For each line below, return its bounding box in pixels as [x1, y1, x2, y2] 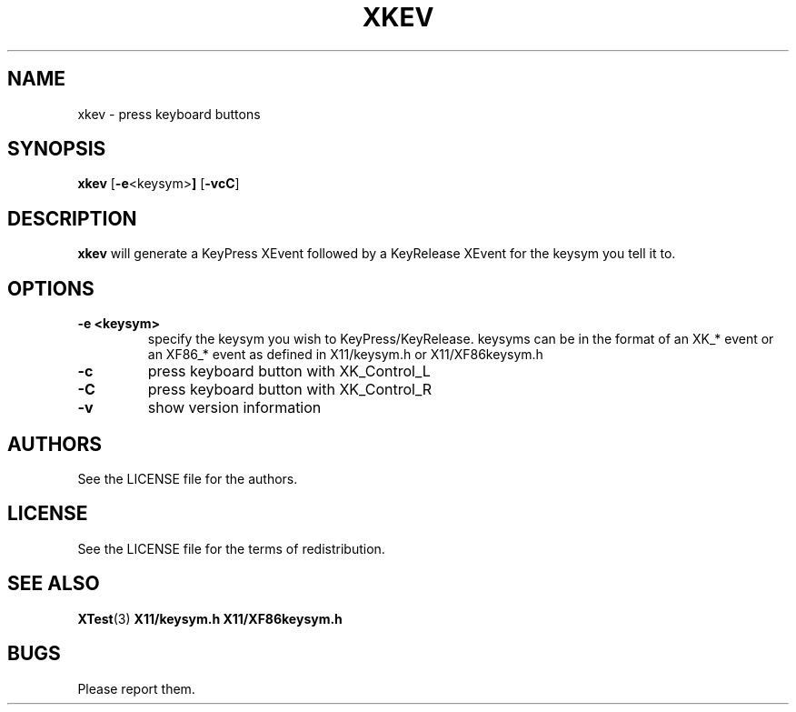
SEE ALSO [7, 572, 100, 596]
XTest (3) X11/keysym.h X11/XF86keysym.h [77, 610, 343, 627]
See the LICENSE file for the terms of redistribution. [77, 540, 385, 557]
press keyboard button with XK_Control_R [147, 380, 433, 399]
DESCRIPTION [7, 206, 137, 230]
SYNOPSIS [7, 137, 106, 161]
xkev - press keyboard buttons [77, 105, 261, 122]
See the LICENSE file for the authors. [77, 470, 298, 486]
